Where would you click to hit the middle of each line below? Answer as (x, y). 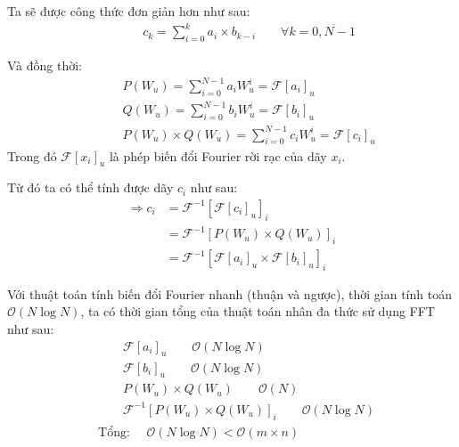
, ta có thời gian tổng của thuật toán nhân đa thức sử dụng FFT (258, 311)
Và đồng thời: (45, 65)
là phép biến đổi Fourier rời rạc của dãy (218, 155)
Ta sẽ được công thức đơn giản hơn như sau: (129, 11)
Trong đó (32, 155)
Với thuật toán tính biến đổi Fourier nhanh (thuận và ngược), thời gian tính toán (229, 293)
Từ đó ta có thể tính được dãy (90, 187)
